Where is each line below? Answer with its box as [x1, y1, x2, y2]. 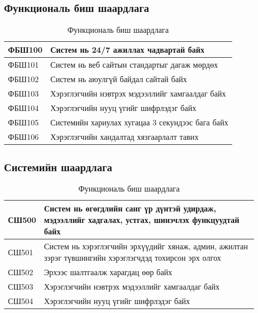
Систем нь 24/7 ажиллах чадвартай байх [50, 44, 205, 56]
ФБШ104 [8, 102, 39, 114]
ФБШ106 [8, 131, 39, 143]
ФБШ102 [8, 73, 39, 85]
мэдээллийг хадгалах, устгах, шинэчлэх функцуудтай [44, 214, 240, 226]
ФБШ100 [8, 44, 43, 56]
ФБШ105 [8, 116, 39, 128]
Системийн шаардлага [4, 159, 112, 174]
